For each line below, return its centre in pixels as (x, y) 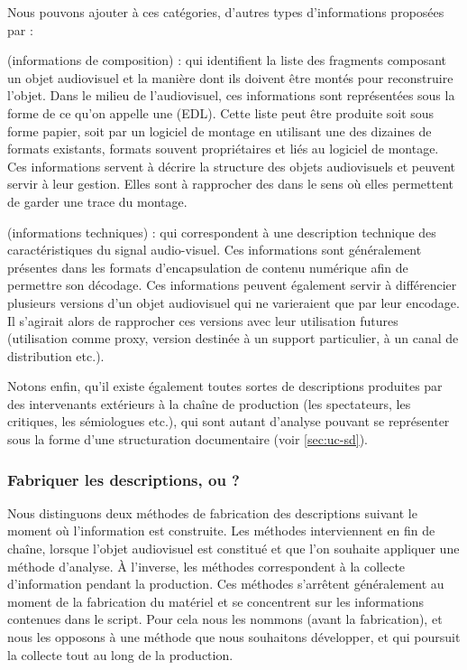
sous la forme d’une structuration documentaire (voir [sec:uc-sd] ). (188, 439)
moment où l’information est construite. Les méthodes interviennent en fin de (221, 530)
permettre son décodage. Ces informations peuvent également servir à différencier (232, 285)
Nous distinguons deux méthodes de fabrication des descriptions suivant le (212, 512)
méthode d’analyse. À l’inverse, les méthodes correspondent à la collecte (206, 566)
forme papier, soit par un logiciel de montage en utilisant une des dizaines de (220, 130)
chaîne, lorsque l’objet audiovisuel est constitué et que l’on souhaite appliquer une (233, 549)
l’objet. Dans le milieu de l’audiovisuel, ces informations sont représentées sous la (231, 95)
